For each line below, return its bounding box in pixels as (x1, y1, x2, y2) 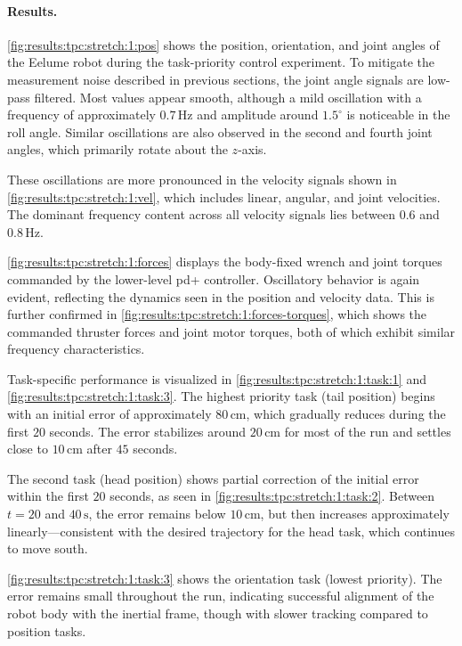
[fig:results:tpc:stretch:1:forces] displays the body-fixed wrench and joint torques (7, 252, 442, 271)
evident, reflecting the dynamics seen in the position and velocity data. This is (7, 287, 434, 306)
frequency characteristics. (7, 339, 145, 358)
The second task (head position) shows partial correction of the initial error (7, 469, 419, 487)
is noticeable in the (346, 105, 450, 124)
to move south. (7, 539, 88, 558)
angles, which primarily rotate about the (7, 140, 228, 159)
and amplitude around (197, 105, 319, 124)
